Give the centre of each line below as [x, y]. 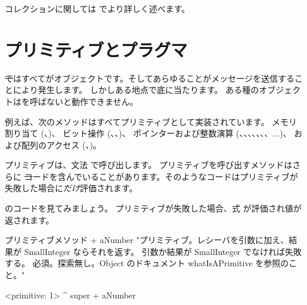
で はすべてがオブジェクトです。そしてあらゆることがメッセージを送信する [150, 78]
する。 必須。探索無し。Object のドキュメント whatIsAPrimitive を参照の [147, 263]
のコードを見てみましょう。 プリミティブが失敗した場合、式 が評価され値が [153, 208]
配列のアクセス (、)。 [61, 144]
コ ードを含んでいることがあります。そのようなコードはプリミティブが [161, 176]
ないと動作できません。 [92, 101]
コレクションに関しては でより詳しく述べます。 [97, 8]
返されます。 [30, 220]
